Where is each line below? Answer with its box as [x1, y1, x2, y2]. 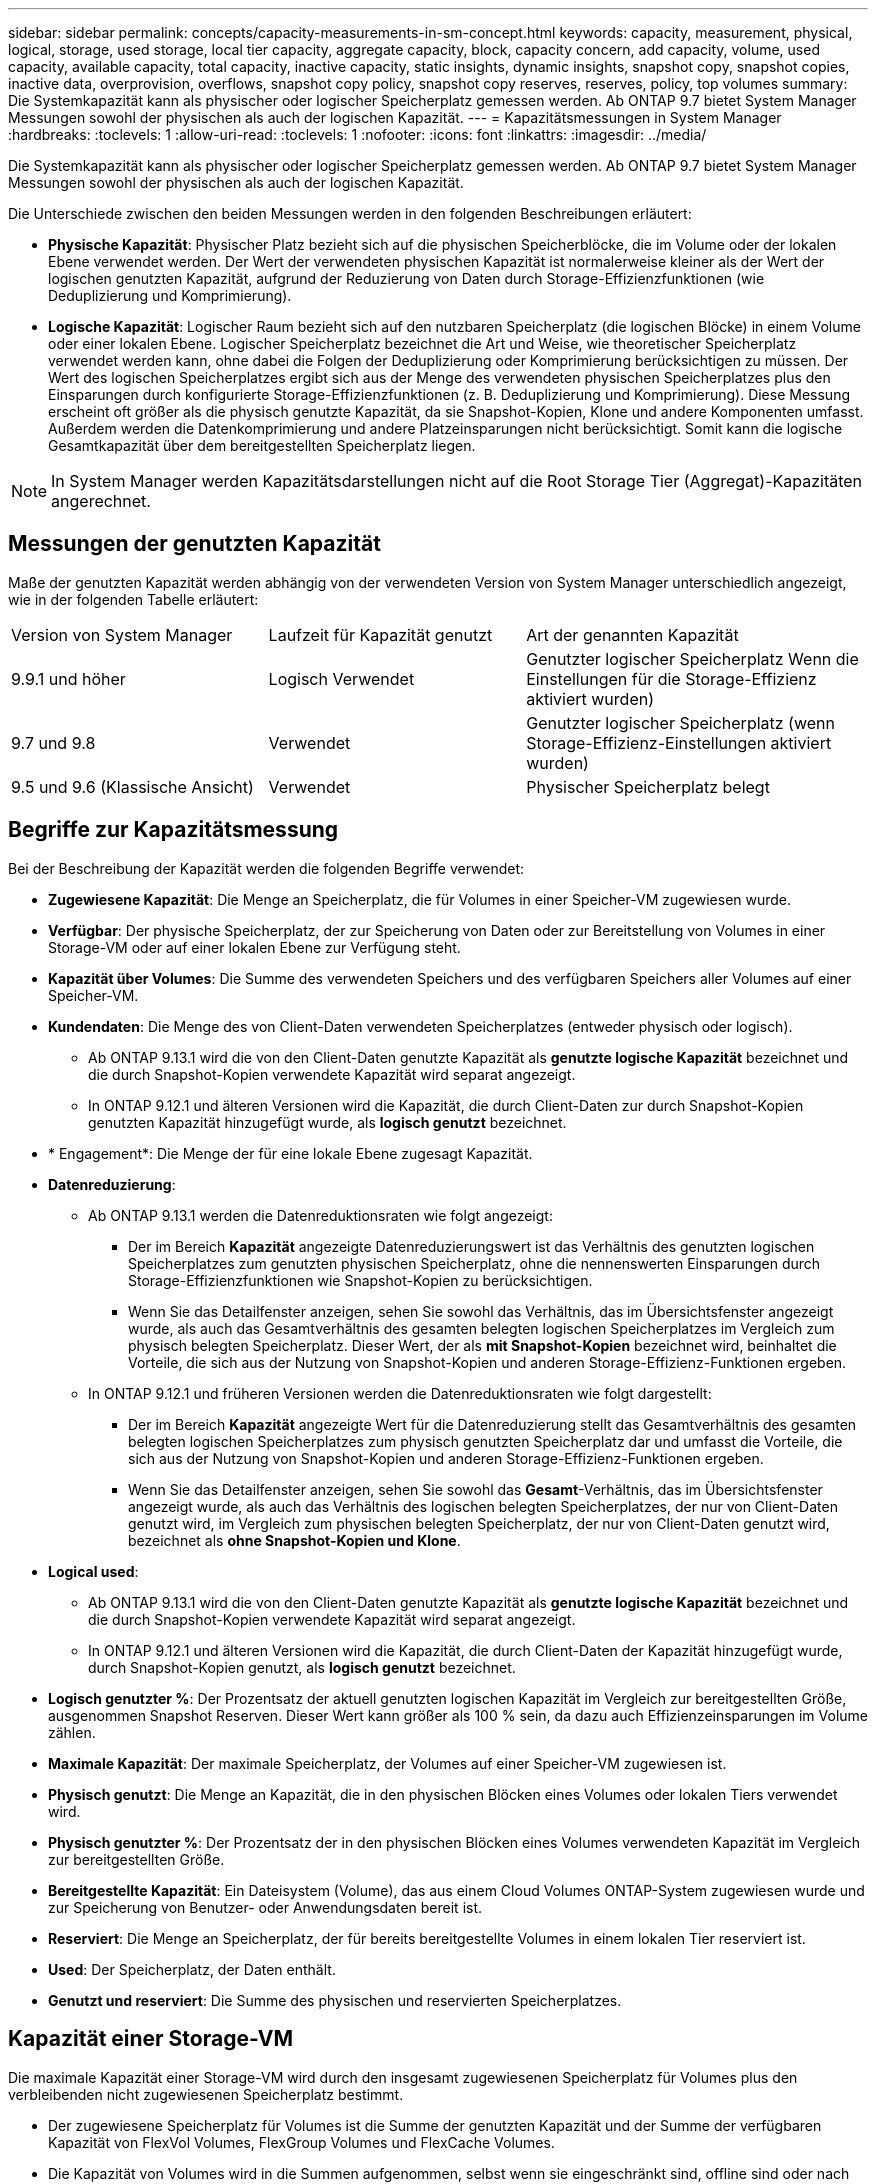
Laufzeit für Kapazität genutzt [268, 624, 493, 645]
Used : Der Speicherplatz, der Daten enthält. [48, 1960, 336, 1978]
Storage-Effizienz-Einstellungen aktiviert [526, 732, 832, 753]
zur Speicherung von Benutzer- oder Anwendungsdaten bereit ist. [48, 1898, 483, 1916]
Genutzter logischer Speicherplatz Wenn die [526, 648, 859, 669]
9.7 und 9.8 [11, 732, 96, 753]
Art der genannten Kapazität [526, 624, 739, 645]
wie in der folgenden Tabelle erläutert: [8, 590, 259, 608]
